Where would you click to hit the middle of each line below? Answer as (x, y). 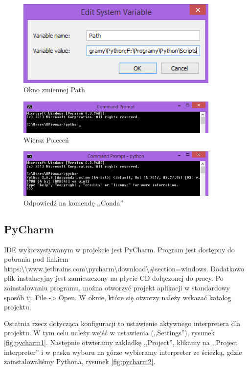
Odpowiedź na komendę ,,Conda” (74, 202)
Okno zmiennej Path (54, 90)
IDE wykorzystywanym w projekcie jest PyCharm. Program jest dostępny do (119, 249)
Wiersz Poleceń (46, 139)
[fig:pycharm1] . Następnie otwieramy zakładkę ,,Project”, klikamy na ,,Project (121, 342)
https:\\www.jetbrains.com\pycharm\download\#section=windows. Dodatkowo (124, 268)
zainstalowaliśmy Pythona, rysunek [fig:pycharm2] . (80, 361)
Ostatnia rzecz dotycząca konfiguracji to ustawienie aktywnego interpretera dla (122, 323)
